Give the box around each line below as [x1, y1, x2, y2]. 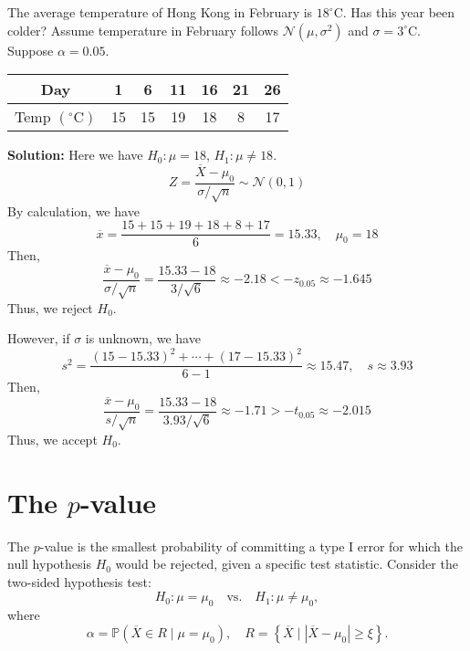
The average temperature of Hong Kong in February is [7, 3, 313, 21]
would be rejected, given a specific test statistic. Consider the [115, 554, 458, 573]
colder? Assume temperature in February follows [7, 20, 278, 39]
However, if [7, 329, 70, 348]
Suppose [7, 40, 54, 59]
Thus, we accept [7, 429, 98, 448]
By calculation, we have [7, 201, 140, 220]
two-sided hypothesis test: [7, 572, 151, 591]
